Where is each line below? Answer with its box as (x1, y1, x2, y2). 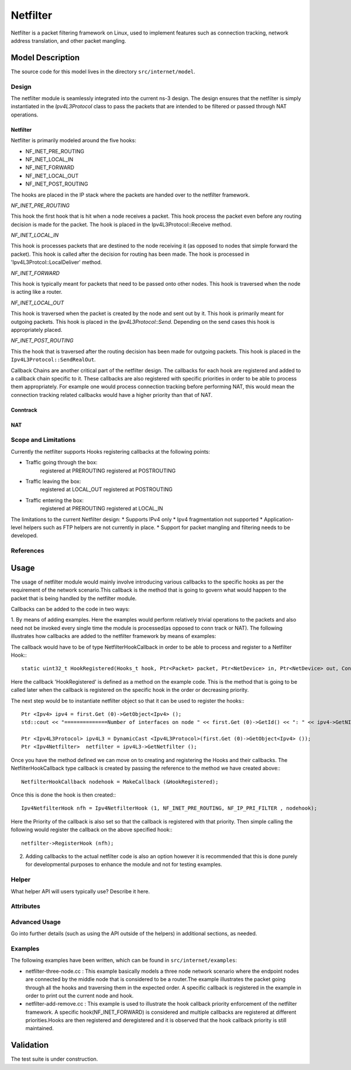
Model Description (11, 53, 80, 63)
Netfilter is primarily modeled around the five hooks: (11, 137, 137, 144)
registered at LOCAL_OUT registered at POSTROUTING (40, 486, 173, 493)
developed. (11, 532, 38, 539)
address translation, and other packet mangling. (11, 37, 126, 44)
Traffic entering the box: (25, 496, 84, 503)
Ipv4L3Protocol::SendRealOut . (11, 356, 96, 363)
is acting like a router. (11, 289, 63, 296)
